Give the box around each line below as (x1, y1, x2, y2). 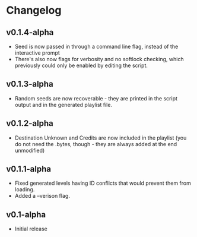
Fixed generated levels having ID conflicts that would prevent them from (14, 179, 191, 187)
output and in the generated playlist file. (14, 101, 113, 108)
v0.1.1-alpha (6, 164, 52, 174)
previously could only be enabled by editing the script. (14, 62, 148, 69)
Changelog (6, 4, 62, 17)
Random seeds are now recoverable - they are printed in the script (14, 94, 178, 102)
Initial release (14, 225, 47, 232)
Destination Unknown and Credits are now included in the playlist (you (14, 134, 187, 141)
